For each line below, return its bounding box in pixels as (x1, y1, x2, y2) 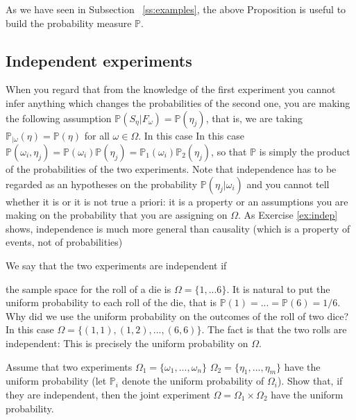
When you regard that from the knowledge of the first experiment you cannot (6, 82, 336, 96)
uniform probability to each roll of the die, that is (6, 295, 217, 310)
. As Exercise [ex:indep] (238, 208, 338, 222)
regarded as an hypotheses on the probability (6, 176, 198, 191)
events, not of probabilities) (6, 235, 123, 249)
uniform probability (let (6, 373, 107, 388)
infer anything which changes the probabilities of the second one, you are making (6, 95, 350, 110)
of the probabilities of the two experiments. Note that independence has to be (6, 162, 337, 176)
